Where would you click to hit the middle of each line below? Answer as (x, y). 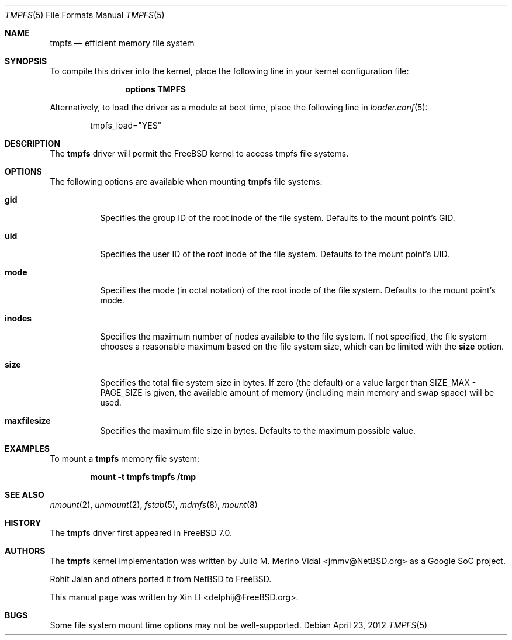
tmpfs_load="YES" (126, 125)
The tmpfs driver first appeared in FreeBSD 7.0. (141, 533)
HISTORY (23, 523)
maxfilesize (28, 421)
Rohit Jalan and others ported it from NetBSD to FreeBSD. (161, 579)
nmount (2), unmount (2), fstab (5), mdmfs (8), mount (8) (154, 505)
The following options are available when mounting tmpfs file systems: (186, 181)
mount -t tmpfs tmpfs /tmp (143, 477)
